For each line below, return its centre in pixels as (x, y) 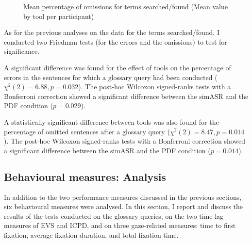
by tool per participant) (59, 16)
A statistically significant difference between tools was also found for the (111, 121)
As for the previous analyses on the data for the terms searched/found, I (112, 32)
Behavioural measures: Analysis (85, 176)
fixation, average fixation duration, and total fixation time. (91, 235)
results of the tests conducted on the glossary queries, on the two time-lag (114, 216)
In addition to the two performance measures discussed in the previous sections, (123, 197)
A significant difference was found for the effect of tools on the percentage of (118, 67)
